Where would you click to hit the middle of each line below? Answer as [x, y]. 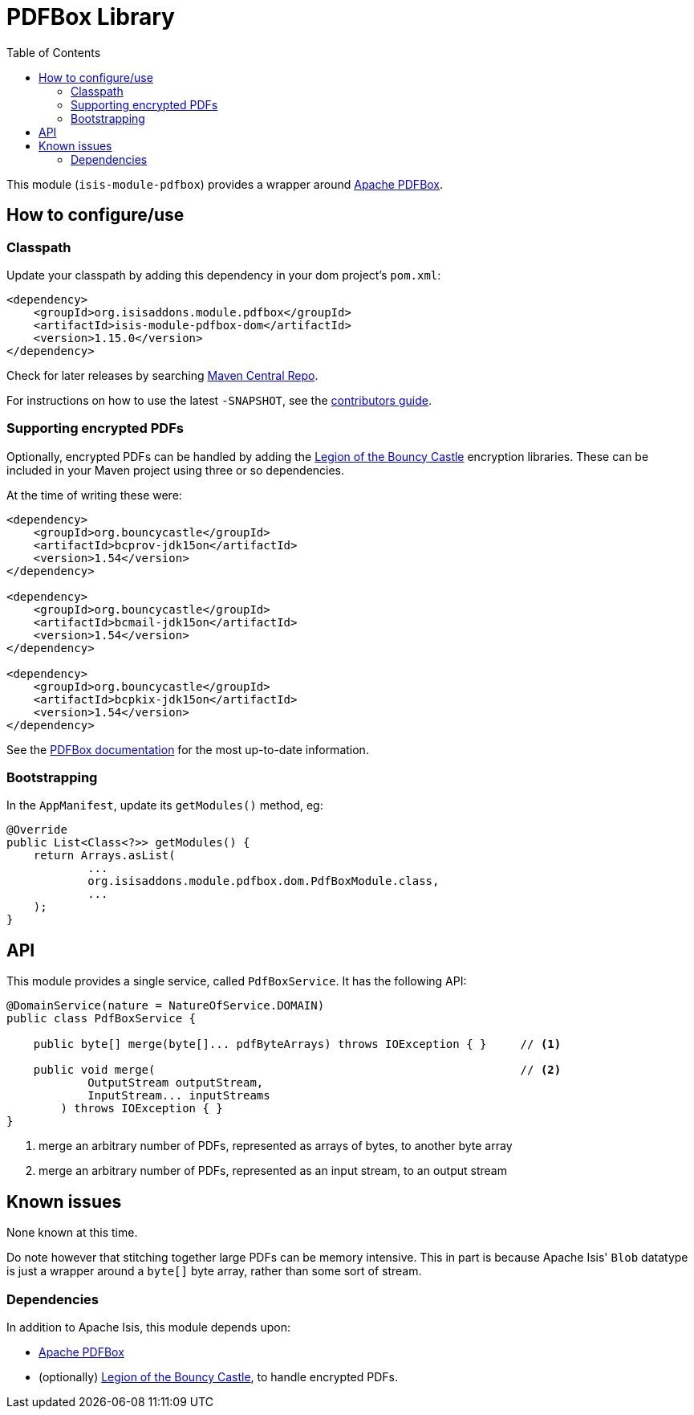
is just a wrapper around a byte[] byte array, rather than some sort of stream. [214, 1271]
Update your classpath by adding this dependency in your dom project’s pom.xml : [224, 275]
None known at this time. [72, 1233]
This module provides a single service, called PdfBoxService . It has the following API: [237, 981]
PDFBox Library [91, 17]
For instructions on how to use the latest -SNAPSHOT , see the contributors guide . [219, 400]
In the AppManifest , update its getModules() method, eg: [165, 805]
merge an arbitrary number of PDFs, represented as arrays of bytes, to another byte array [276, 1146]
